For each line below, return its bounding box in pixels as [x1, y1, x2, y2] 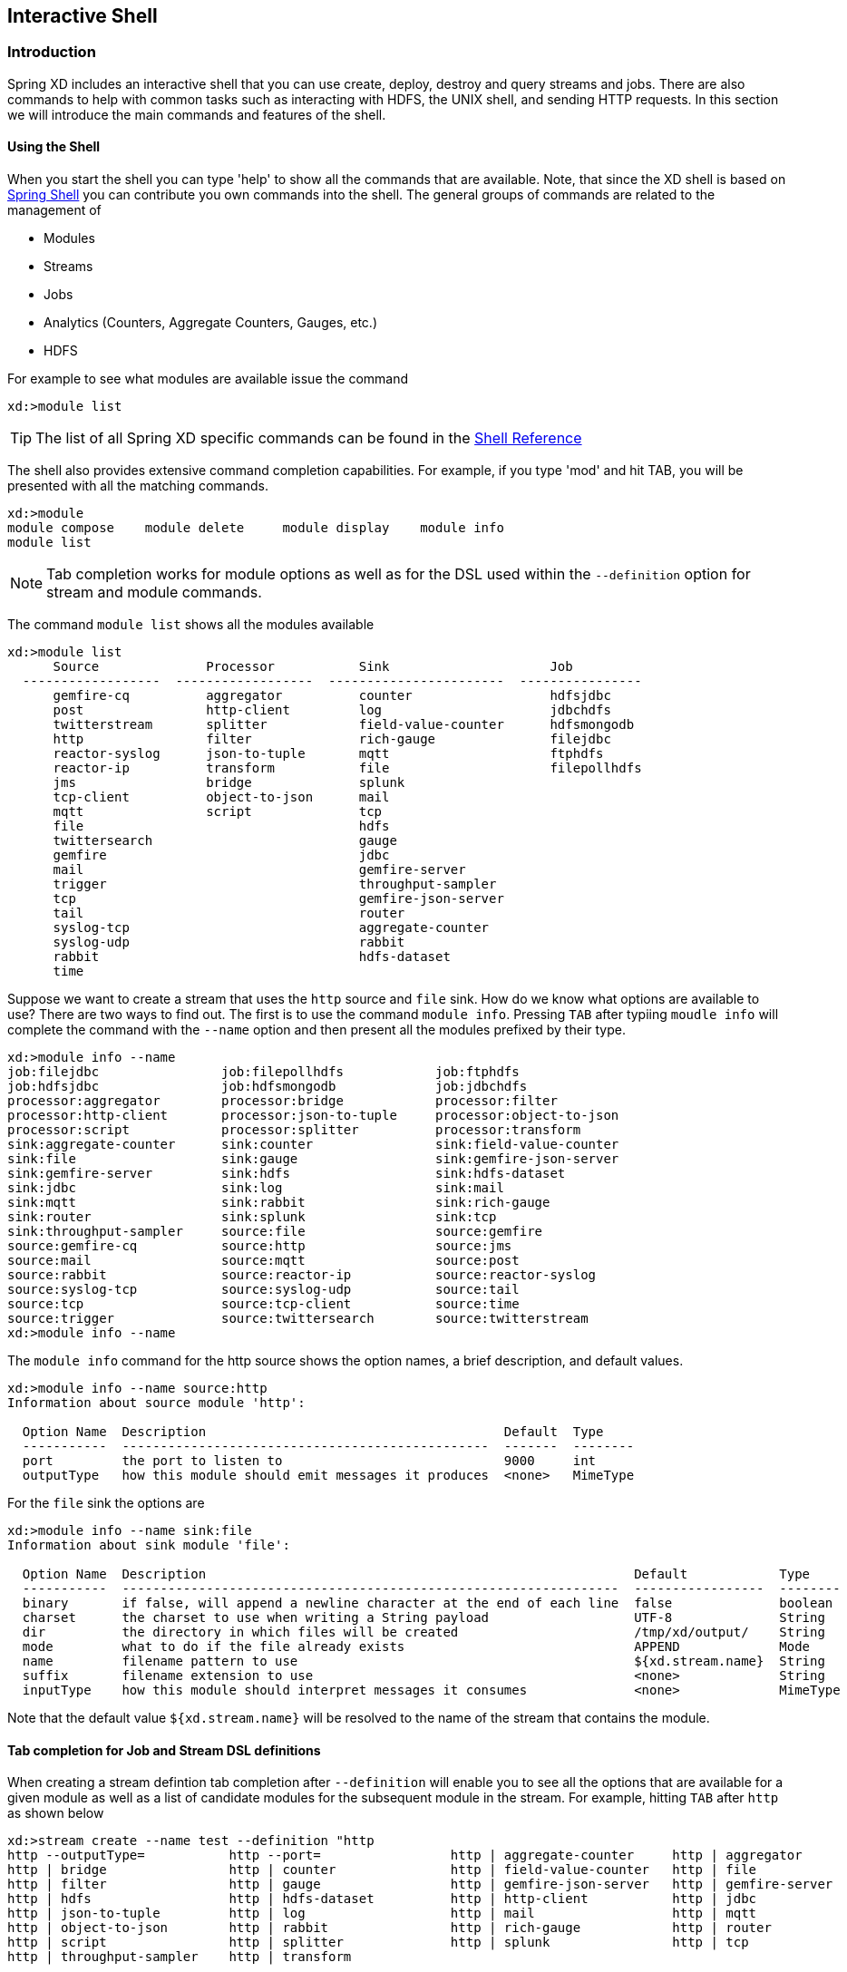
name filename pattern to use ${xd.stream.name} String [22, 1654, 825, 1669]
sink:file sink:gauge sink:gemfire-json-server [7, 1151, 619, 1167]
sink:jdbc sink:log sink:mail [7, 1180, 504, 1196]
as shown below [7, 1805, 104, 1821]
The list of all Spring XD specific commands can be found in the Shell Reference [35, 429, 582, 448]
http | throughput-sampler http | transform [7, 1949, 352, 1965]
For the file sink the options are [7, 1495, 205, 1511]
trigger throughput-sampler [53, 877, 497, 892]
